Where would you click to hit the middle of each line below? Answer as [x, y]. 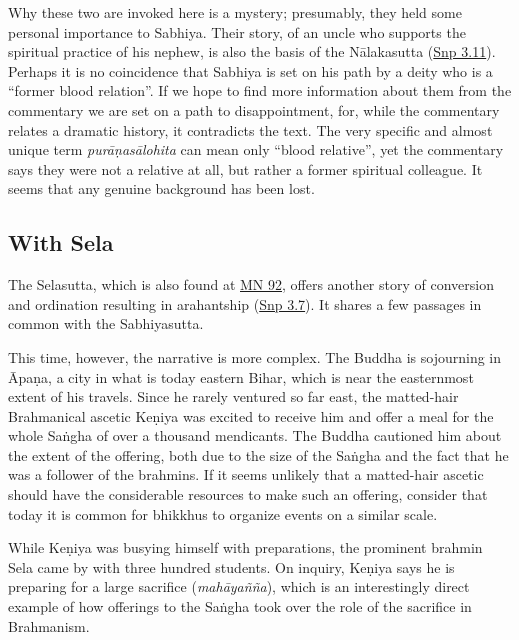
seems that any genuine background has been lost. [161, 188]
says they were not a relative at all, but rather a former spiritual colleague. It [245, 168]
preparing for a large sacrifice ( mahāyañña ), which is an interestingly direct [239, 586]
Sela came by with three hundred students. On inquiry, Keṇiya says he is [231, 566]
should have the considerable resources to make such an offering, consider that [248, 494]
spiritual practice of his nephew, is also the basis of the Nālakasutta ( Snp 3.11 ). [252, 51]
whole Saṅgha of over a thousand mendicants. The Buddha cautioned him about [255, 435]
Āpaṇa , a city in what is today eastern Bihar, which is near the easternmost [241, 376]
